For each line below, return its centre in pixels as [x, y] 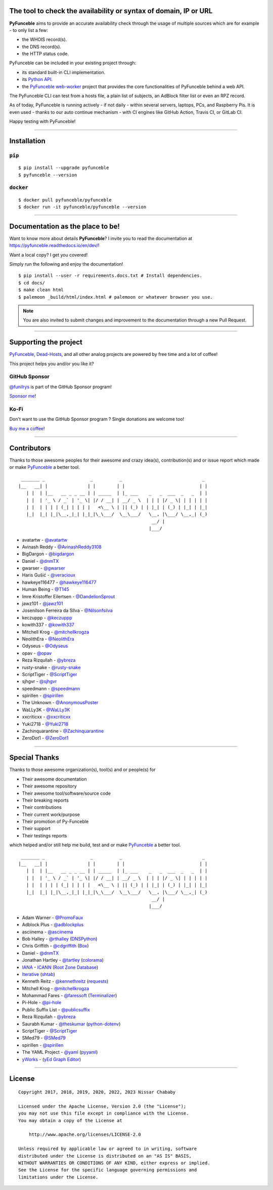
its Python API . [37, 79]
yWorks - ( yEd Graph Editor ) [52, 1059]
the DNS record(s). [42, 47]
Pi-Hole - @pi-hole [42, 1003]
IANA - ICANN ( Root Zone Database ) [60, 967]
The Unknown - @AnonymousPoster [60, 703]
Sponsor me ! [23, 396]
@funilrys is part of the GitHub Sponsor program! [61, 387]
